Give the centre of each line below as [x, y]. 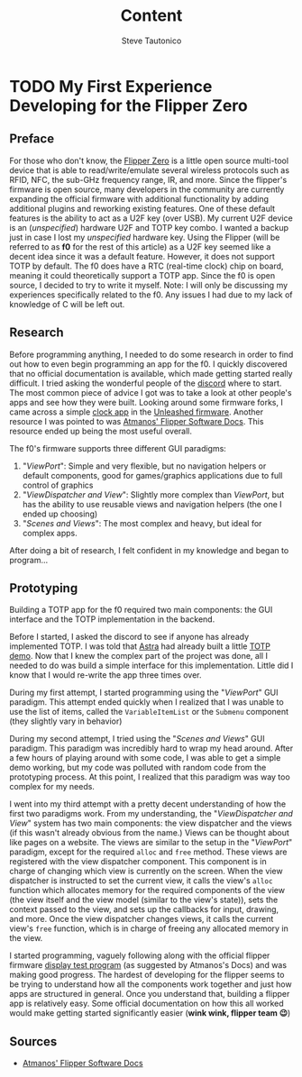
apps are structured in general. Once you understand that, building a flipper [150, 994]
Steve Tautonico [151, 41]
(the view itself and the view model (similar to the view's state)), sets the [144, 900]
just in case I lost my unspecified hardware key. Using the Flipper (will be [145, 237]
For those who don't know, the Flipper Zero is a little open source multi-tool [149, 160]
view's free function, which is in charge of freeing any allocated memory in [149, 928]
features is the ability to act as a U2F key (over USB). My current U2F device [151, 218]
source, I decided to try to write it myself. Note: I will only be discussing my [149, 285]
